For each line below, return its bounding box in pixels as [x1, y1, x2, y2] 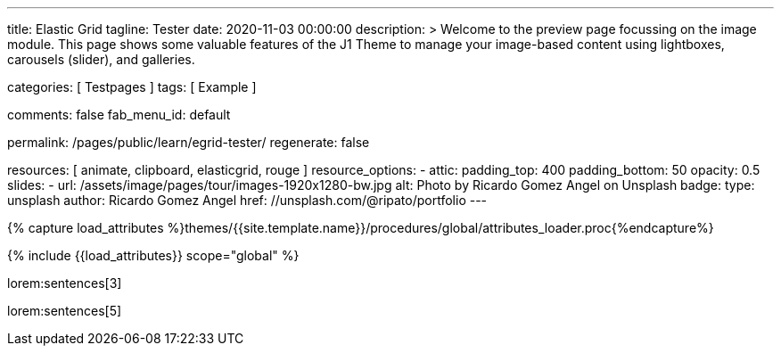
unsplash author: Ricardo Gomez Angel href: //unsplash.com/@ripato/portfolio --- [7, 193, 488, 208]
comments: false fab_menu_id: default [7, 107, 231, 122]
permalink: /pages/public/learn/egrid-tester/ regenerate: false [7, 135, 370, 150]
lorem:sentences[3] [7, 275, 122, 291]
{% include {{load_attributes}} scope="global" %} [7, 248, 300, 263]
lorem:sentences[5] [7, 303, 122, 318]
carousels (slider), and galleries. [7, 52, 195, 67]
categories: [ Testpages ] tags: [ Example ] [7, 79, 257, 94]
